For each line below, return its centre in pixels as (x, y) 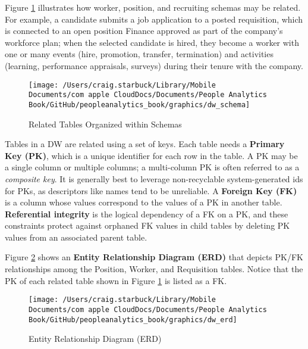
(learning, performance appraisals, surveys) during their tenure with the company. (154, 65)
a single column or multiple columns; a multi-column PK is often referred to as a (152, 167)
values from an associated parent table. (76, 237)
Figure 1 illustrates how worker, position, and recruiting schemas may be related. (153, 7)
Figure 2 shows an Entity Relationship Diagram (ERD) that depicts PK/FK (154, 257)
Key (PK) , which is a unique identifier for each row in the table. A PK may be (151, 155)
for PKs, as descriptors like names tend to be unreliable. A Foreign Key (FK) (151, 190)
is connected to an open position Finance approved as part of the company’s (144, 31)
